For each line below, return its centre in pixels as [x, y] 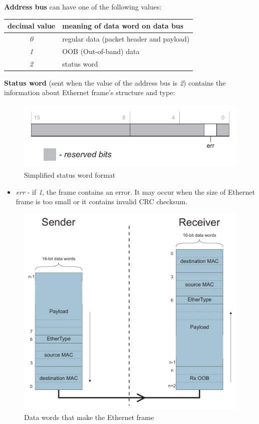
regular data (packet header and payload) [126, 38]
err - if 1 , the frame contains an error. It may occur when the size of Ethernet [135, 191]
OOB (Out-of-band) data [101, 51]
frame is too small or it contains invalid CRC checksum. [102, 201]
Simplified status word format [70, 174]
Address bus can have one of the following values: [83, 7]
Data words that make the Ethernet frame [89, 417]
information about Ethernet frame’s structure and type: [90, 92]
